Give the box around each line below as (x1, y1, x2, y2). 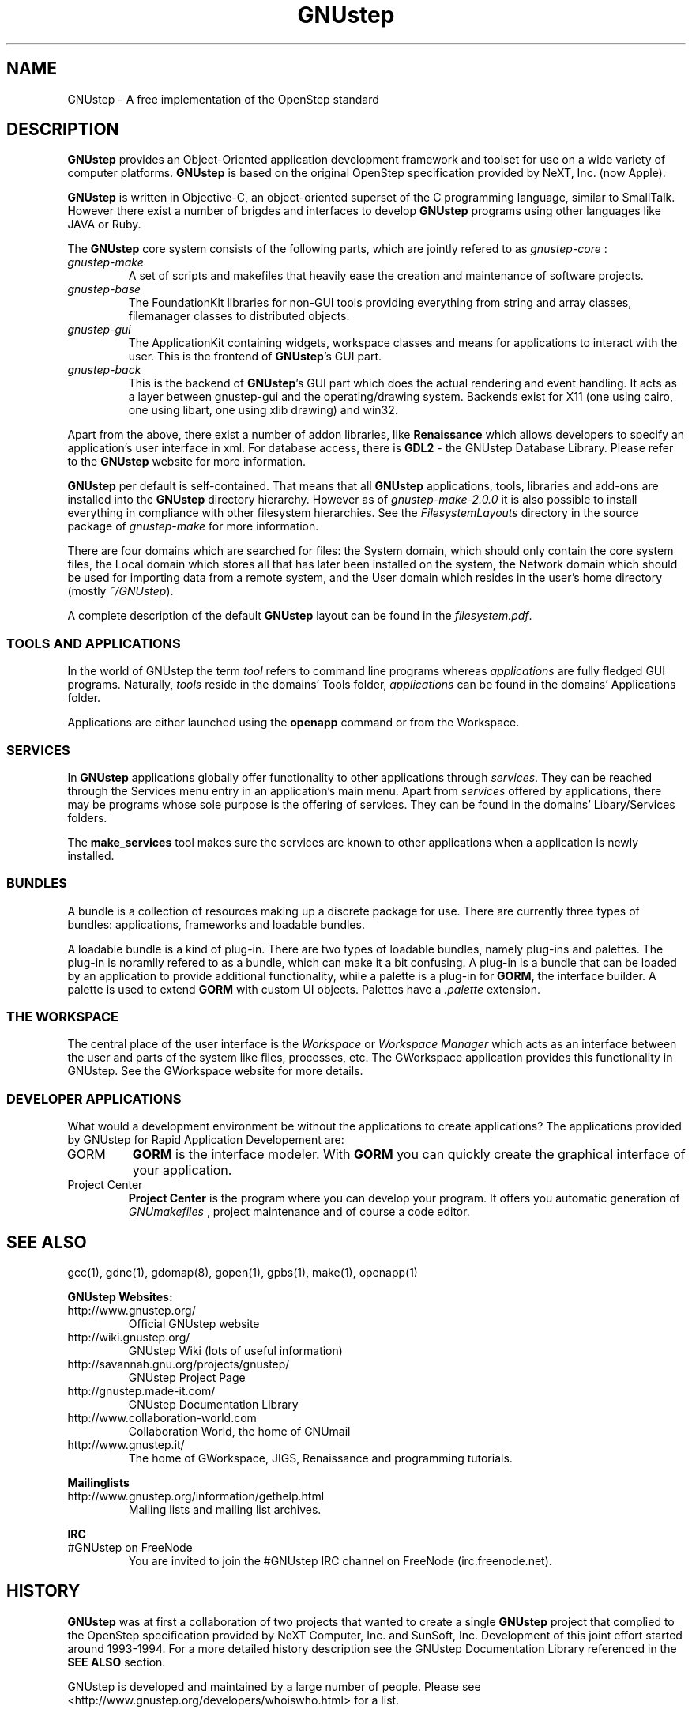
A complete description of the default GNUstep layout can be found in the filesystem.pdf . (67, 609, 532, 623)
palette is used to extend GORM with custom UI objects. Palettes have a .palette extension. (67, 982, 541, 996)
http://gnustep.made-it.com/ (67, 1384, 216, 1398)
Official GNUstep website (128, 1317, 260, 1331)
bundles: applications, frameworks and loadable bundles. (67, 917, 365, 931)
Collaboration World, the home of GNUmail (128, 1424, 351, 1439)
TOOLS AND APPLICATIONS (6, 635, 181, 651)
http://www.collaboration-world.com (67, 1411, 257, 1425)
